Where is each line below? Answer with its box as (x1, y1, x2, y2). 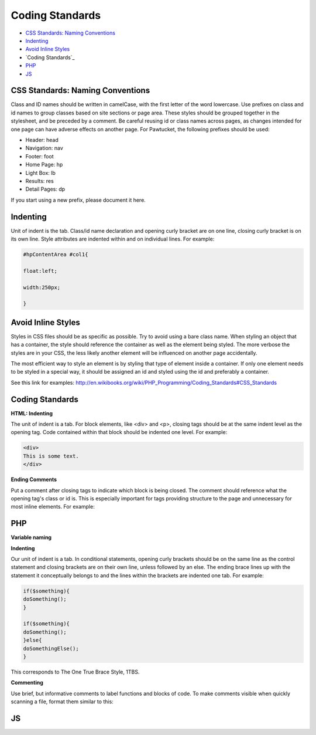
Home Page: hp (25, 161, 63, 168)
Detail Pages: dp (25, 185, 66, 193)
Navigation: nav (25, 144, 64, 152)
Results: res (25, 177, 54, 184)
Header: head (25, 136, 59, 143)
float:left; (23, 267, 58, 274)
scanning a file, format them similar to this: (11, 698, 114, 705)
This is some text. (23, 452, 79, 459)
